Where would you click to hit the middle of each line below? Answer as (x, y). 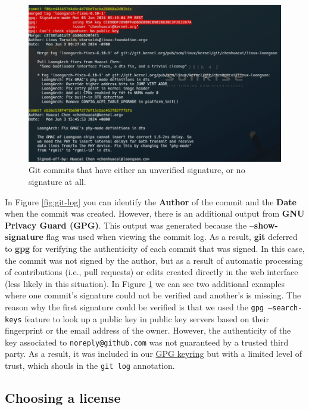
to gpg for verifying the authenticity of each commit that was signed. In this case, (155, 248)
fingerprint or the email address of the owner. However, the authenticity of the (148, 330)
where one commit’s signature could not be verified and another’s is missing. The (153, 295)
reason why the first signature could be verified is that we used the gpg (135, 306)
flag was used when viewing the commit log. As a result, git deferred (172, 237)
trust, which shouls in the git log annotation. (90, 366)
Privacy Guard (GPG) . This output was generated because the (126, 225)
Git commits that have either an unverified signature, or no (137, 170)
